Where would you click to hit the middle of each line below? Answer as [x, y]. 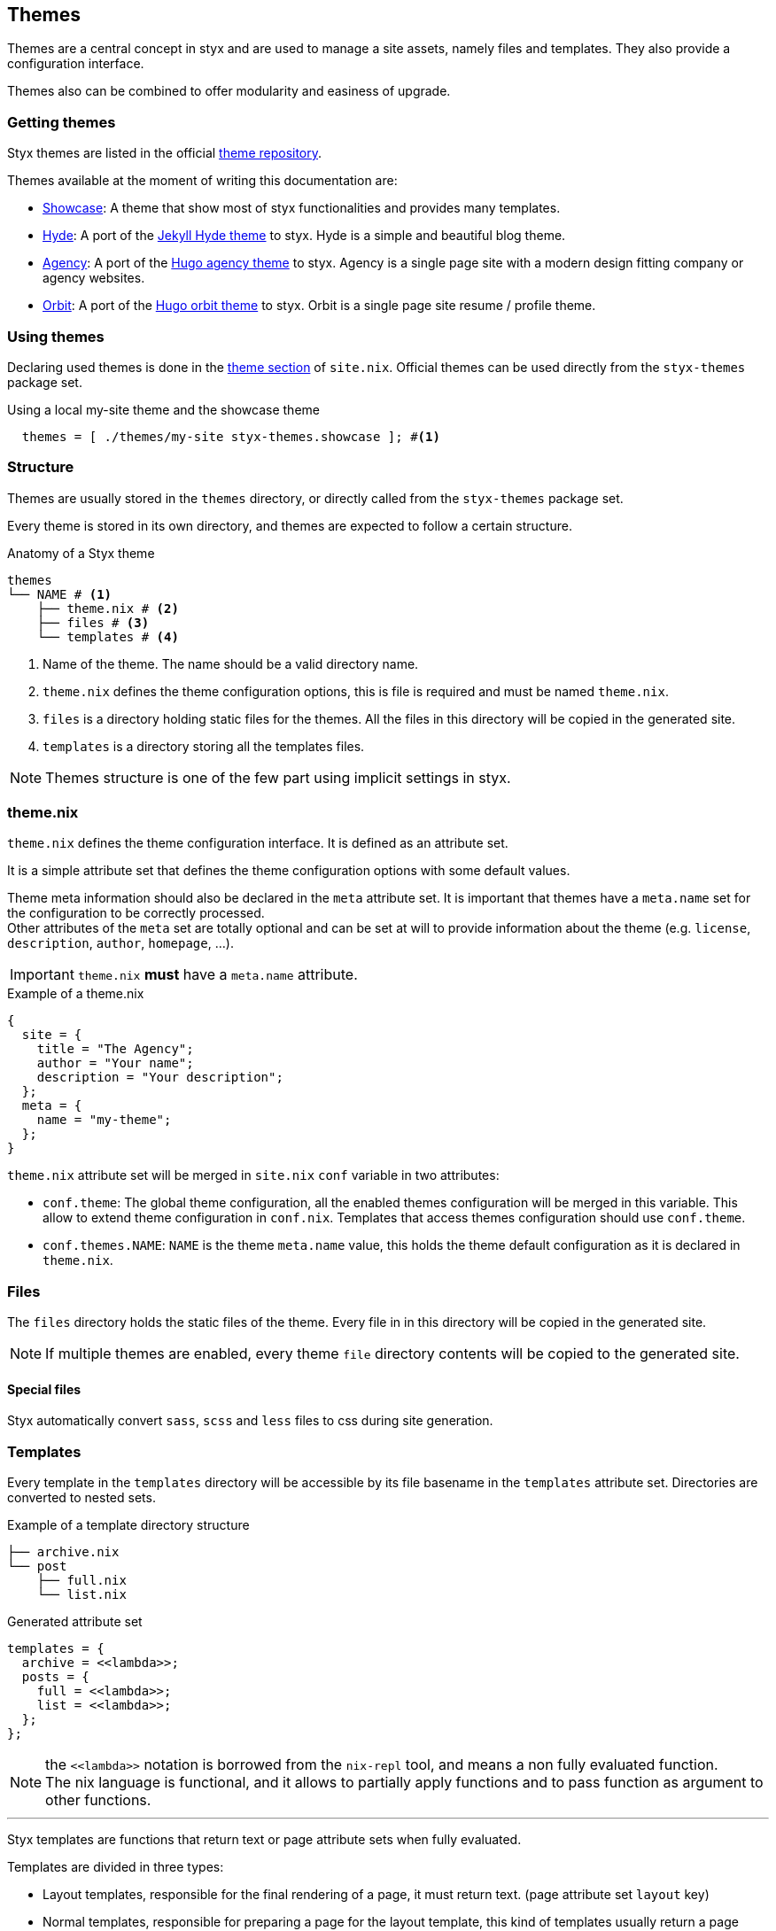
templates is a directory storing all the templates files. [204, 746]
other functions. [98, 1800]
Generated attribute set [75, 1622]
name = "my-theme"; [104, 1120]
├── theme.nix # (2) [108, 608]
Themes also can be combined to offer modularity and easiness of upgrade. [229, 91]
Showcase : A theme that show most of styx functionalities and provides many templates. [302, 208]
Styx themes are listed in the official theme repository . [165, 153]
